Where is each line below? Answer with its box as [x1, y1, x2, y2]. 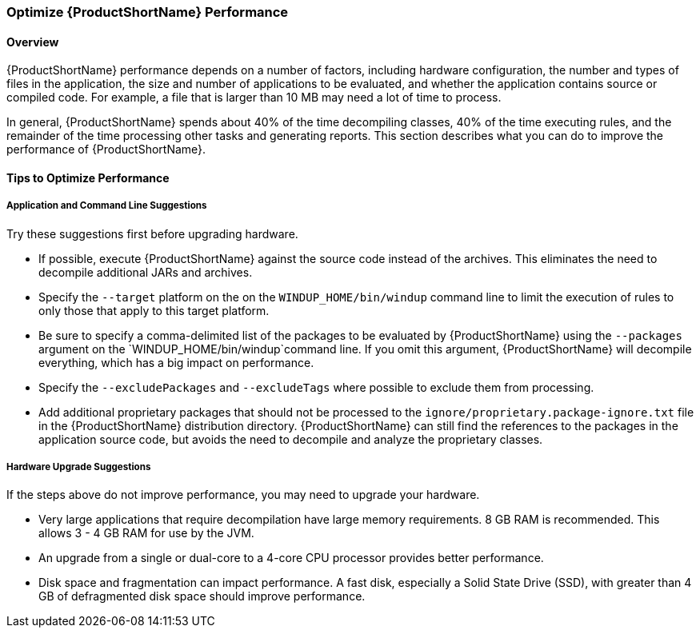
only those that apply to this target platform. [38, 303, 270, 317]
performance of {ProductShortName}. [6, 142, 206, 157]
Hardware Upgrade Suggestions [6, 461, 151, 473]
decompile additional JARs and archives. [38, 265, 253, 279]
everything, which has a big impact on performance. [38, 355, 314, 369]
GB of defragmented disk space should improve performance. [38, 589, 366, 604]
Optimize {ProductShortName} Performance [6, 4, 289, 20]
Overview [6, 34, 59, 49]
